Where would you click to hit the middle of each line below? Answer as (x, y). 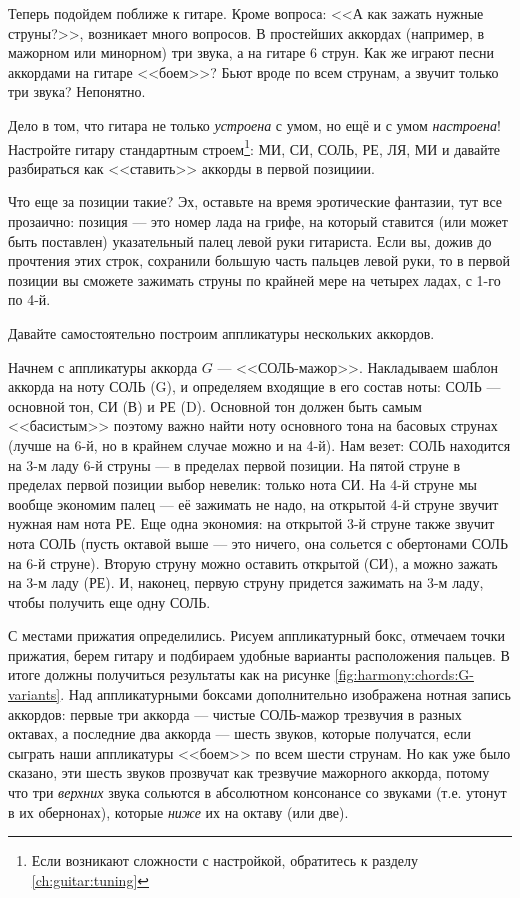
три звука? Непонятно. (77, 91)
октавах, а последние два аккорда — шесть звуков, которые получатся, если (239, 733)
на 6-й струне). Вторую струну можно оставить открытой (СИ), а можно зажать (253, 562)
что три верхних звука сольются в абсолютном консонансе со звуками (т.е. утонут (257, 792)
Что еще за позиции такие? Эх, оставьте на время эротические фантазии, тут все (255, 201)
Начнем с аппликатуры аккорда (103, 366)
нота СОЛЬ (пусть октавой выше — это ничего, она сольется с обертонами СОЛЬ (258, 542)
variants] (34, 694)
